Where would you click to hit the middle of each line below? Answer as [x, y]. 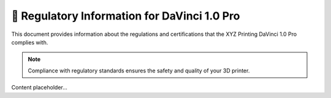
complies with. [30, 42]
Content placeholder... [39, 88]
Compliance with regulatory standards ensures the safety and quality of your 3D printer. [139, 71]
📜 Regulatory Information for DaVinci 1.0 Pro [126, 16]
